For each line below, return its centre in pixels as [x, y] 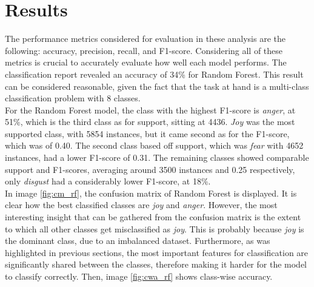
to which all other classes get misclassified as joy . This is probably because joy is [155, 228]
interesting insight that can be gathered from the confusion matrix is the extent [153, 217]
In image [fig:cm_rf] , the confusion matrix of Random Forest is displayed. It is [151, 193]
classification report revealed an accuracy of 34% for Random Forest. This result [154, 74]
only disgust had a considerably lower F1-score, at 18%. [108, 181]
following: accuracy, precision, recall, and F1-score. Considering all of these [144, 50]
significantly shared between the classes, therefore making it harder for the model [156, 264]
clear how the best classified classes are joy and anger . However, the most [141, 205]
